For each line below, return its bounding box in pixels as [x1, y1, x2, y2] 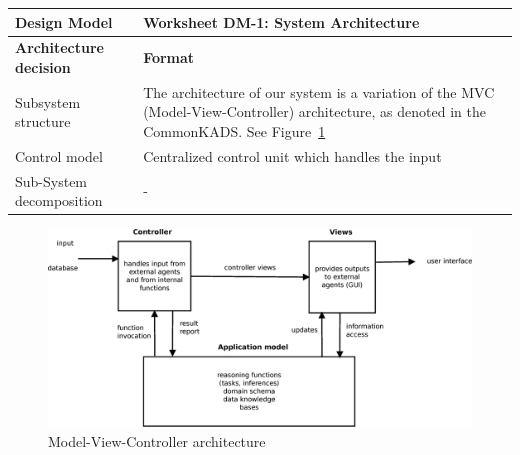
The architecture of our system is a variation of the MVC [143, 81, 495, 102]
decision [15, 56, 71, 77]
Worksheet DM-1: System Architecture [143, 11, 420, 32]
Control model [15, 145, 103, 166]
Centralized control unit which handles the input [143, 145, 442, 166]
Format [143, 47, 195, 68]
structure [15, 111, 71, 132]
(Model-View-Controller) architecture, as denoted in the [143, 101, 486, 122]
